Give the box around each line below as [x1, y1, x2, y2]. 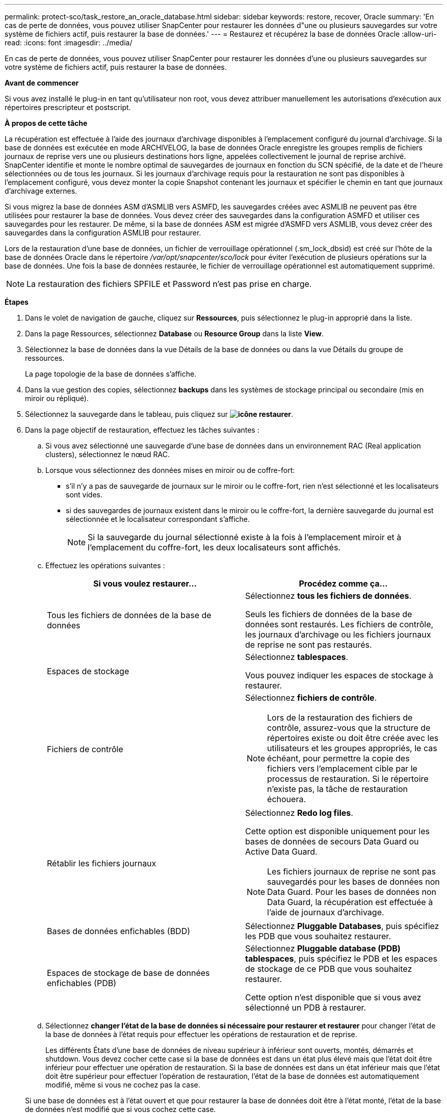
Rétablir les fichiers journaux [47, 858, 156, 868]
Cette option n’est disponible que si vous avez [245, 992, 422, 1002]
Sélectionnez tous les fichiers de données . [245, 591, 412, 601]
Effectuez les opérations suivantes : [45, 561, 165, 570]
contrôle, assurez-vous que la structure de [267, 723, 431, 733]
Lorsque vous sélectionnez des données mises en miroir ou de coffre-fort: [45, 466, 295, 474]
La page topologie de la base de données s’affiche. [25, 369, 197, 378]
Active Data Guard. [245, 846, 318, 857]
